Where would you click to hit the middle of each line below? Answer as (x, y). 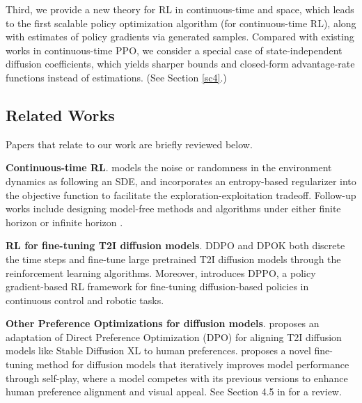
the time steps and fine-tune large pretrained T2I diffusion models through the (173, 259)
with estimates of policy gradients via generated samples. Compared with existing (180, 37)
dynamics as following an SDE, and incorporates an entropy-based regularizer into (181, 181)
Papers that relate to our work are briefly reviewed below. (129, 144)
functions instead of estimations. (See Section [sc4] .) (116, 77)
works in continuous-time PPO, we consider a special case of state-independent (174, 50)
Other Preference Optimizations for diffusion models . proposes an (163, 323)
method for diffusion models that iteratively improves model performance (193, 364)
